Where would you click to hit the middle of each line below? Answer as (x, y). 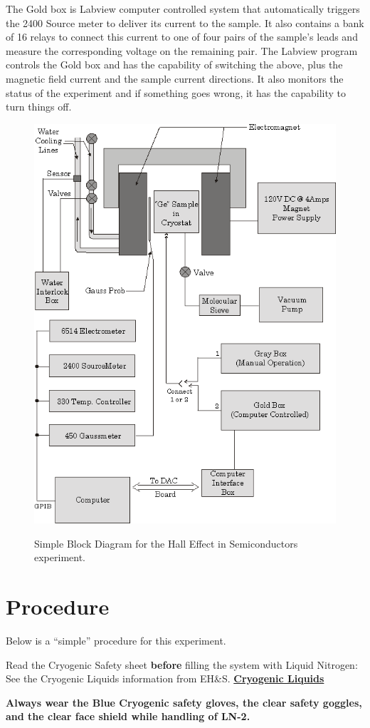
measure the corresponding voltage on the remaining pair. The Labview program (182, 50)
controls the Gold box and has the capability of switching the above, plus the (174, 65)
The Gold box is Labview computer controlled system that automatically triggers (183, 9)
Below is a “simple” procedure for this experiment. (116, 640)
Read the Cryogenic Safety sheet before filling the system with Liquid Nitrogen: (182, 664)
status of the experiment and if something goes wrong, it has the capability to (176, 92)
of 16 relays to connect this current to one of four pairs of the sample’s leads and (182, 37)
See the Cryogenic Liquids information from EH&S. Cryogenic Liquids (165, 678)
